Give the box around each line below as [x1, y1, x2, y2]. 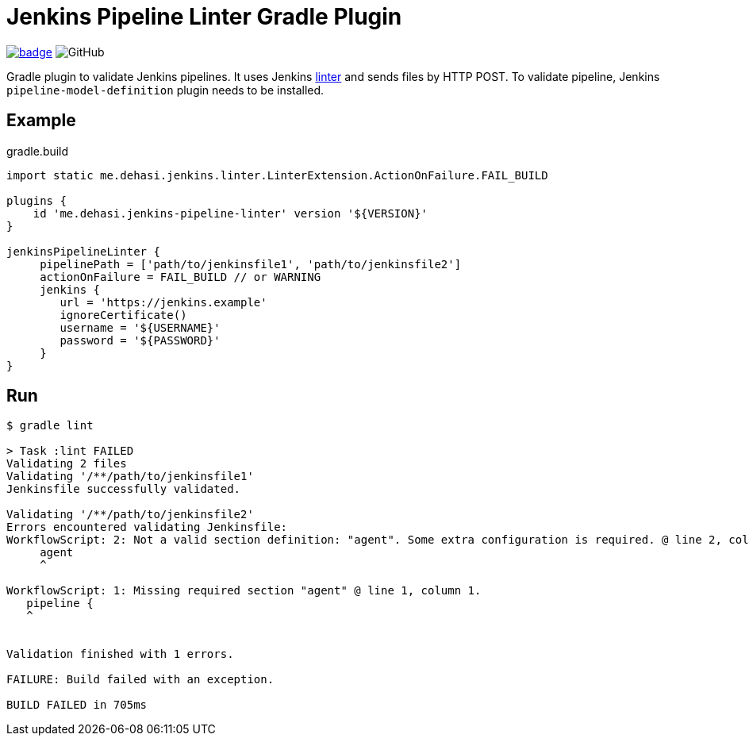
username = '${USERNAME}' [60, 321, 221, 334]
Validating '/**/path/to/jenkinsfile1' [6, 470, 254, 483]
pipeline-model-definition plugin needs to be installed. [6, 83, 325, 97]
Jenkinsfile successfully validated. [6, 482, 241, 496]
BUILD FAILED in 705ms [6, 698, 148, 712]
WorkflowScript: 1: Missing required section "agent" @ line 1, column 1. [6, 584, 482, 598]
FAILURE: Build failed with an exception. [6, 673, 275, 686]
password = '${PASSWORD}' [60, 333, 221, 347]
